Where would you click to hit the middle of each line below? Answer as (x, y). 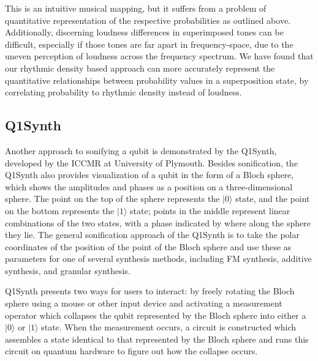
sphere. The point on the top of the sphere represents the (112, 199)
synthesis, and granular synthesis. (68, 270)
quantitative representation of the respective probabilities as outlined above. (148, 20)
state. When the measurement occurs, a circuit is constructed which (169, 327)
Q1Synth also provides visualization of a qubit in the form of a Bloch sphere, (150, 175)
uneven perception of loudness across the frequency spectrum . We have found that (159, 56)
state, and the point (273, 199)
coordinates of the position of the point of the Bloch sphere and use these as (148, 246)
